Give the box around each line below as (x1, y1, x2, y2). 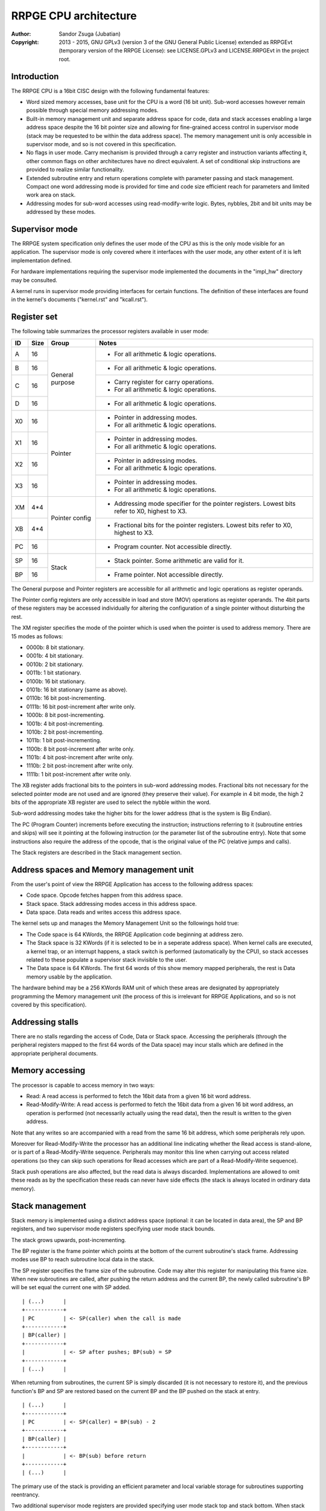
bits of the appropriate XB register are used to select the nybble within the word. (11, 798, 211, 806)
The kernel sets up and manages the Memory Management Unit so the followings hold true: (11, 919, 239, 927)
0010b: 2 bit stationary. (26, 661, 84, 668)
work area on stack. (26, 191, 75, 199)
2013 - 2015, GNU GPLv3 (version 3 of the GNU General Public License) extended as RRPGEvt (59, 38, 293, 45)
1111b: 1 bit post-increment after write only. (26, 771, 132, 778)
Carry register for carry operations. (113, 378, 214, 386)
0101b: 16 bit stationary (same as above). (26, 686, 128, 693)
